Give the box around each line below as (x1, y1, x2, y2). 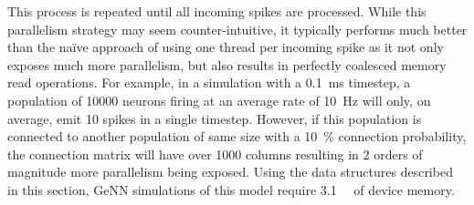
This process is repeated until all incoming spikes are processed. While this (7, 2, 427, 20)
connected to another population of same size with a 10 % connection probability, (7, 127, 467, 146)
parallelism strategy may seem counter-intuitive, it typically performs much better (7, 19, 468, 38)
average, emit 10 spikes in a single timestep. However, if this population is (7, 108, 422, 128)
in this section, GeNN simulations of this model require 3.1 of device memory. (7, 179, 455, 199)
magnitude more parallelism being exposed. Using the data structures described (7, 162, 453, 181)
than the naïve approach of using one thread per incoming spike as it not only (7, 37, 444, 56)
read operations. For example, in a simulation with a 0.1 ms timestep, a (7, 73, 411, 92)
